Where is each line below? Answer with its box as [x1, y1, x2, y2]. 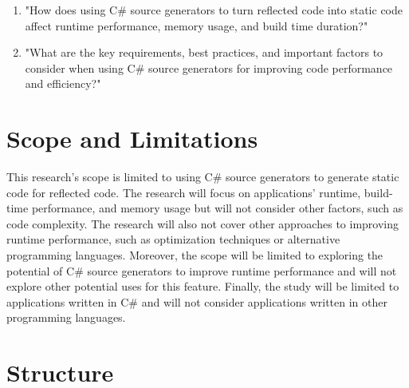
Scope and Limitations [6, 122, 258, 155]
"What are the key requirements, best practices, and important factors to [25, 44, 383, 61]
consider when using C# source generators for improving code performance [25, 59, 393, 76]
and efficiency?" [25, 75, 101, 92]
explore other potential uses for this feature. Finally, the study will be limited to [6, 278, 399, 295]
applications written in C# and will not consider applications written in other [6, 293, 387, 310]
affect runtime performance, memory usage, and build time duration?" [25, 17, 368, 34]
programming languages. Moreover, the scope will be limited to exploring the [6, 247, 383, 263]
